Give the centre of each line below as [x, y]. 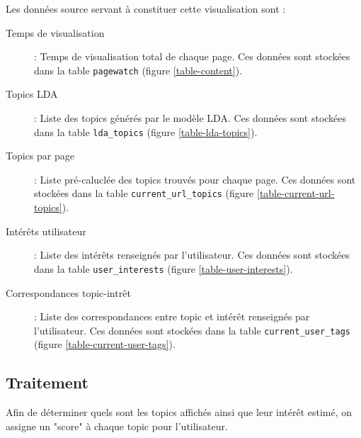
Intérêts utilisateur [46, 231]
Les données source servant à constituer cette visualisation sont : [146, 9]
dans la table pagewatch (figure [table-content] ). [138, 70]
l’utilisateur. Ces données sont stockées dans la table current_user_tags [192, 330]
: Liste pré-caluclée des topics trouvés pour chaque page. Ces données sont [195, 179]
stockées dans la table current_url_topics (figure [144, 193]
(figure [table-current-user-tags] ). [105, 344]
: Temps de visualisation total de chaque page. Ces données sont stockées [192, 56]
